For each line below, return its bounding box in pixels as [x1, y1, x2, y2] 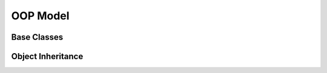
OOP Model [11, 9, 70, 22]
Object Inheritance [11, 51, 84, 62]
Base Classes [11, 32, 64, 42]
